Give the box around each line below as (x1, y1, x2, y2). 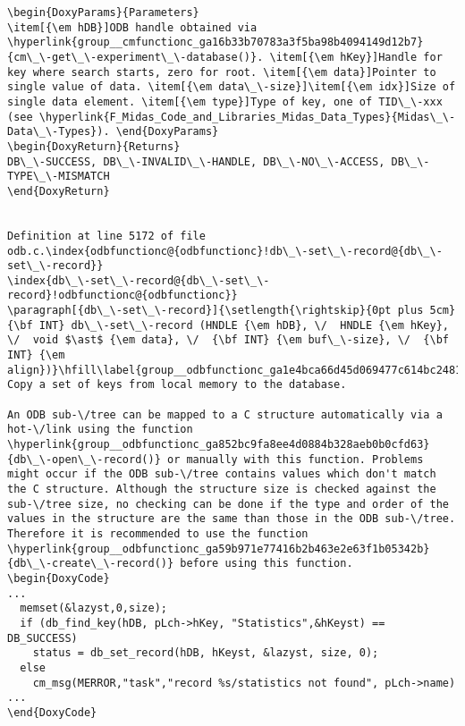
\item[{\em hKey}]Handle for (269, 50, 443, 63)
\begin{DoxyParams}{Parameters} (7, 6, 199, 19)
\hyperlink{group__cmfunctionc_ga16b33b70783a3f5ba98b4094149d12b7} (7, 36, 424, 49)
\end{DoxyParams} (115, 125, 219, 139)
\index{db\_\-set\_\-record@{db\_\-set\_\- (7, 274, 270, 287)
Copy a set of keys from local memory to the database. (7, 378, 347, 392)
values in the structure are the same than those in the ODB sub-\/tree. (7, 512, 456, 526)
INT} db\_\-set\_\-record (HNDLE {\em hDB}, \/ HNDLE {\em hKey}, (38, 318, 449, 332)
